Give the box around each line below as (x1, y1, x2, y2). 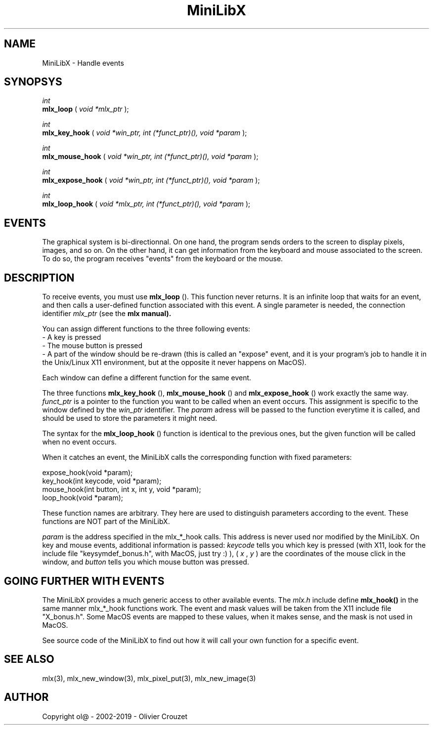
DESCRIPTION (4, 271, 75, 284)
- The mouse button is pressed (42, 341, 143, 350)
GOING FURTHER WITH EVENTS (4, 574, 165, 587)
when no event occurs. (42, 438, 117, 446)
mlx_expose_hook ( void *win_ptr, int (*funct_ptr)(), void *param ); (42, 176, 260, 185)
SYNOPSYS (4, 76, 62, 88)
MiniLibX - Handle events (42, 58, 124, 67)
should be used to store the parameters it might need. (42, 414, 217, 423)
